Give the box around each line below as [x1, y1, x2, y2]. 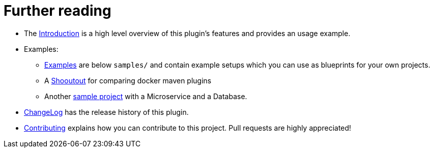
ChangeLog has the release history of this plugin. [24, 107, 189, 116]
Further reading [4, 2, 111, 19]
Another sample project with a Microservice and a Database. [44, 92, 247, 101]
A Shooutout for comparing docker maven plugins [44, 76, 212, 85]
